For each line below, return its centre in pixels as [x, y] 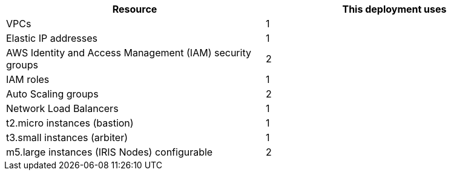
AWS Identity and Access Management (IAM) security [129, 53]
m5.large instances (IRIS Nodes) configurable [110, 152]
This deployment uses [394, 9]
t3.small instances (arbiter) [67, 137]
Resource [135, 9]
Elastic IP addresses [52, 38]
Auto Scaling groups [52, 94]
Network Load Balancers [62, 108]
